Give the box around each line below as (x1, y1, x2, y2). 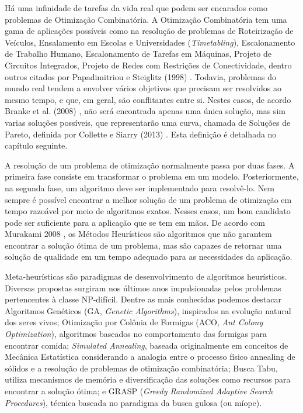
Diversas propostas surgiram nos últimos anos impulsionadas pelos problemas (5, 281, 281, 294)
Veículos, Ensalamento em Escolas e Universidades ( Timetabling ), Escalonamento (5, 36, 295, 48)
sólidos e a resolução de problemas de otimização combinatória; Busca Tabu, (5, 362, 278, 374)
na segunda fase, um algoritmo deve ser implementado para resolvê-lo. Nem (5, 181, 275, 194)
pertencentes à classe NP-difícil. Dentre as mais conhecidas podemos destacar (5, 293, 281, 305)
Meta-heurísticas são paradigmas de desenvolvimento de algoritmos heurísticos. (5, 270, 287, 283)
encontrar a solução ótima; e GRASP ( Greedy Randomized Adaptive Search (5, 385, 273, 397)
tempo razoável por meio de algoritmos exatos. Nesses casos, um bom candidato (5, 205, 291, 217)
